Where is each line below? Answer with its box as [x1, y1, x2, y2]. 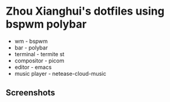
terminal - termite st [14, 50, 65, 57]
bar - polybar [14, 44, 48, 51]
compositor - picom [14, 57, 65, 64]
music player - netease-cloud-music [14, 70, 107, 77]
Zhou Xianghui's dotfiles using [5, 4, 165, 18]
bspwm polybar [5, 17, 87, 31]
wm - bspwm [14, 37, 48, 45]
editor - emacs [14, 63, 52, 71]
